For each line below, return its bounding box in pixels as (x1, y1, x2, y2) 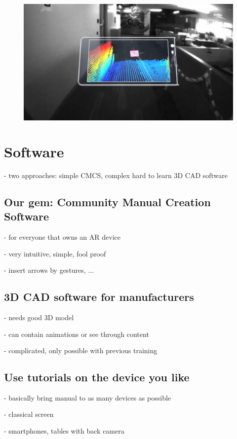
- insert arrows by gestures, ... (4, 265, 94, 275)
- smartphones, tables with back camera (4, 426, 124, 436)
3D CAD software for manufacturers (4, 289, 194, 304)
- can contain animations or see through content (4, 329, 149, 339)
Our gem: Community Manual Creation (4, 194, 211, 209)
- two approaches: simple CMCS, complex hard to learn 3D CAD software (4, 170, 228, 180)
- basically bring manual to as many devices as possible (4, 392, 171, 402)
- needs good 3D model (4, 312, 74, 322)
